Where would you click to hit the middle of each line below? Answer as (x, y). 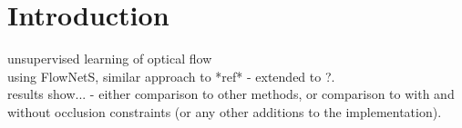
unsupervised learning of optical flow (110, 59)
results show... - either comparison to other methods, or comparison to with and (231, 94)
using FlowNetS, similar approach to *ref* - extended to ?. (171, 76)
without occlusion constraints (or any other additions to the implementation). (225, 111)
